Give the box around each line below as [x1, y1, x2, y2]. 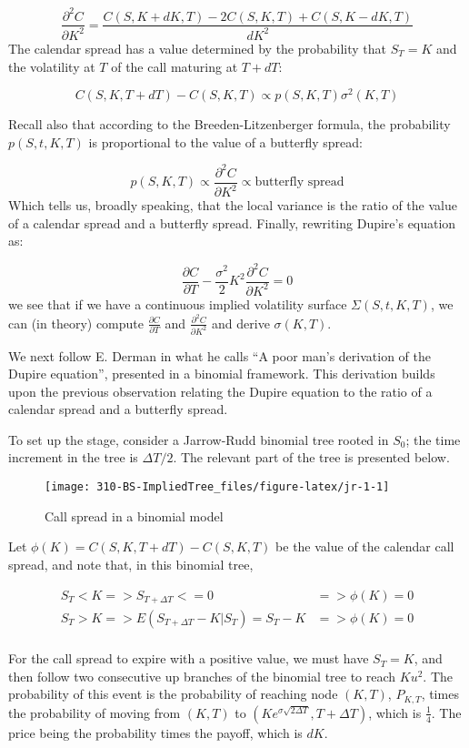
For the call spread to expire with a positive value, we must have [8, 649, 369, 668]
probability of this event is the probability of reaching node [8, 684, 338, 703]
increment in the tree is [8, 448, 138, 467]
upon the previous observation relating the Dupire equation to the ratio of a [8, 381, 433, 400]
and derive [212, 313, 270, 332]
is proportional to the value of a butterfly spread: [88, 132, 363, 151]
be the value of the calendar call [275, 537, 454, 556]
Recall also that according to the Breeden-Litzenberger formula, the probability [8, 115, 451, 134]
